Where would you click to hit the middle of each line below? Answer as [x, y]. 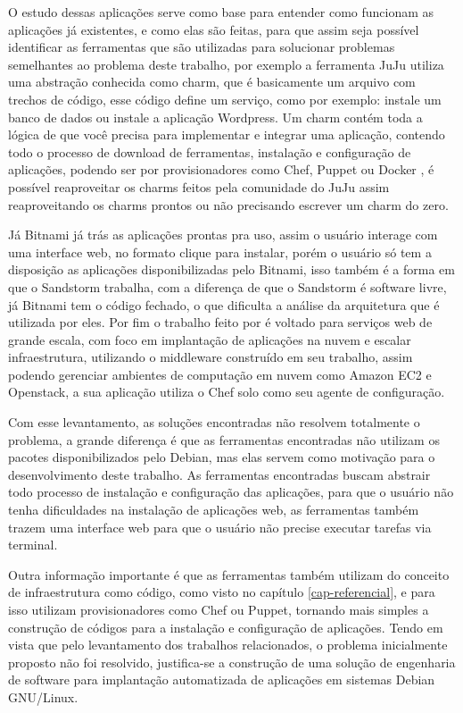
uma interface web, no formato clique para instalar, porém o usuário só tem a [220, 252]
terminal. [33, 545]
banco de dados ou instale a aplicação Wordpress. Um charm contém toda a [215, 117]
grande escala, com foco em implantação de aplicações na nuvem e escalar [210, 339]
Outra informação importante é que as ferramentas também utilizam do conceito [229, 574]
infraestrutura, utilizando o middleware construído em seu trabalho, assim [211, 357]
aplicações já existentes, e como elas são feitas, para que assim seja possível [214, 29]
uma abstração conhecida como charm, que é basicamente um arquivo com [212, 82]
